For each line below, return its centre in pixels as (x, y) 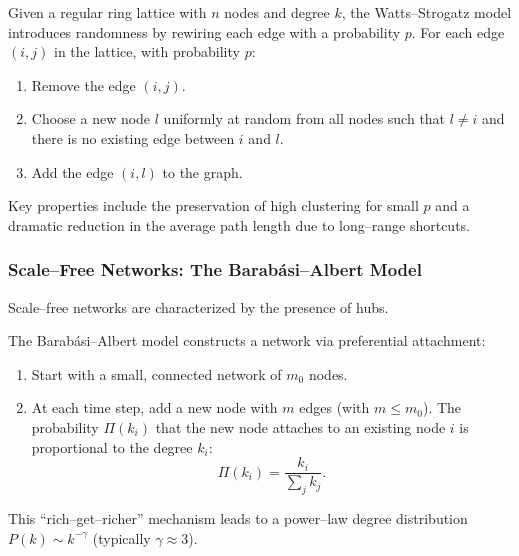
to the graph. (202, 171)
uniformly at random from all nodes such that (304, 118)
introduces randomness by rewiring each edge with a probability (204, 31)
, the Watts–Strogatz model (426, 12)
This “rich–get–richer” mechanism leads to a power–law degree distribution (238, 517)
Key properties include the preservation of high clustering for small (213, 205)
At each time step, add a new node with (154, 407)
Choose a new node (91, 118)
